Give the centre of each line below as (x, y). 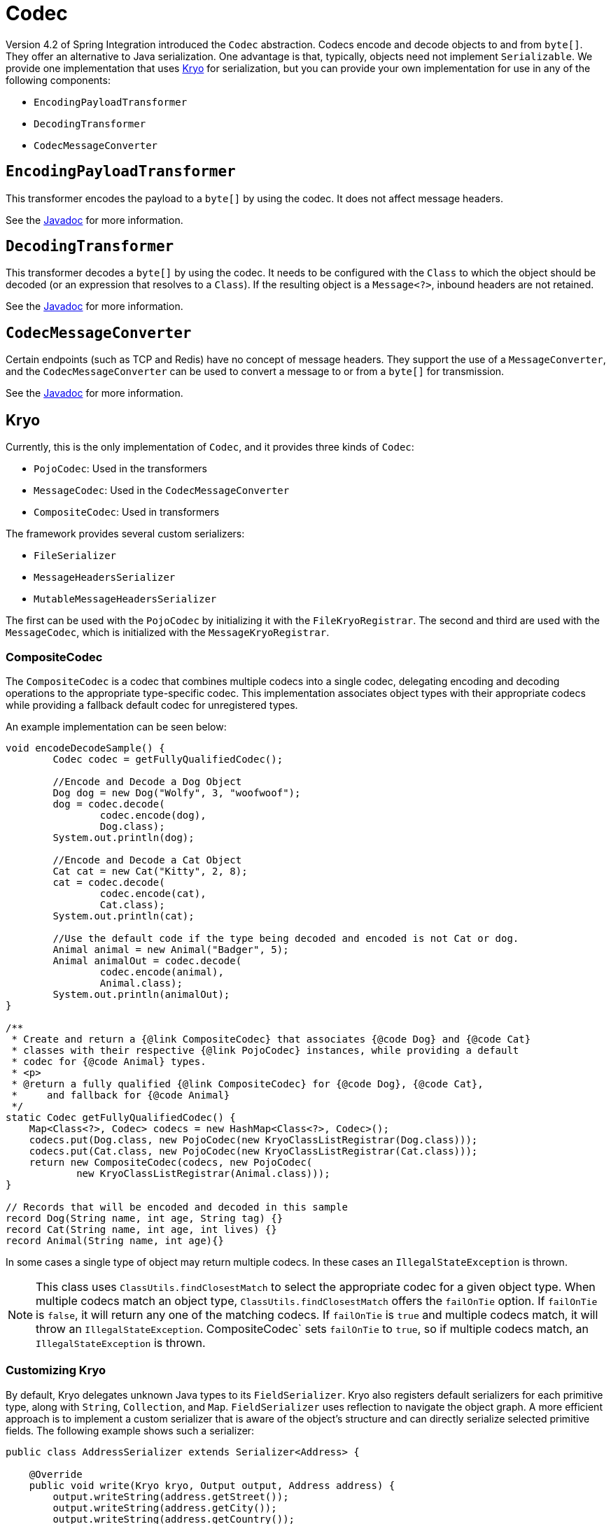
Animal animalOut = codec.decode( (147, 960)
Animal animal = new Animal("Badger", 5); (171, 949)
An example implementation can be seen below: (116, 726)
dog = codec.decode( (109, 804)
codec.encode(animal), (162, 972)
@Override (56, 1474)
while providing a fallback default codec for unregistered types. (152, 705)
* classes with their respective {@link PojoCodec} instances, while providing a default (265, 1050)
